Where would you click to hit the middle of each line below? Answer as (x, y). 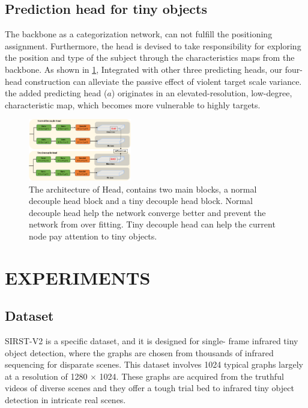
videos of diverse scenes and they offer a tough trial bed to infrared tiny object (149, 388)
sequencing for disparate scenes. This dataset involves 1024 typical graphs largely (154, 364)
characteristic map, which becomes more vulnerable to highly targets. (133, 104)
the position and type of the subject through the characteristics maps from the (150, 57)
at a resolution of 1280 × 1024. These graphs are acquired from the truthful (144, 376)
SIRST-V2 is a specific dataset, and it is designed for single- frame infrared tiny (152, 341)
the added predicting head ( (56, 93)
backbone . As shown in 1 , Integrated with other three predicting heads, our (144, 69)
